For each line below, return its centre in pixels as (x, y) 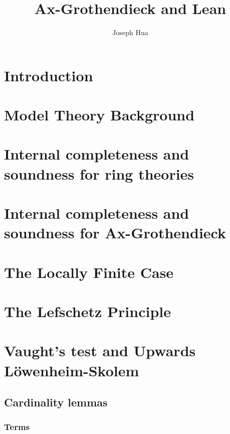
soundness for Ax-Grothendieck (115, 233)
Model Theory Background (99, 115)
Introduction (49, 75)
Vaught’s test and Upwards (100, 350)
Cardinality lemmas (56, 402)
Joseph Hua (130, 32)
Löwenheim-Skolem (72, 370)
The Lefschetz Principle (87, 311)
